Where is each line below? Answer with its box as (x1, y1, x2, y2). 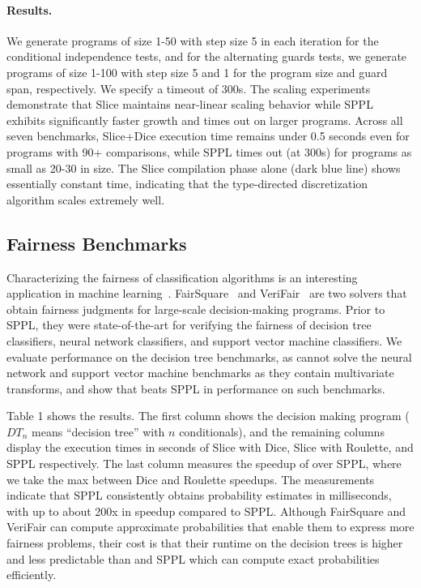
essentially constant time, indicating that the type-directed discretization (6, 175, 368, 192)
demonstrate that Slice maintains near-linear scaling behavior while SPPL (6, 96, 373, 113)
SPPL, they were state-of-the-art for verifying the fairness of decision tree (6, 316, 372, 333)
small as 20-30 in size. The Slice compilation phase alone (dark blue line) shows (6, 159, 401, 176)
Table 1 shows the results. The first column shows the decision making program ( (6, 407, 410, 424)
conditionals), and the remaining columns (179, 423, 385, 440)
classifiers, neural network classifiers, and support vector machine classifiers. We (6, 332, 402, 349)
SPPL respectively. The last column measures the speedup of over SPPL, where (6, 455, 402, 472)
